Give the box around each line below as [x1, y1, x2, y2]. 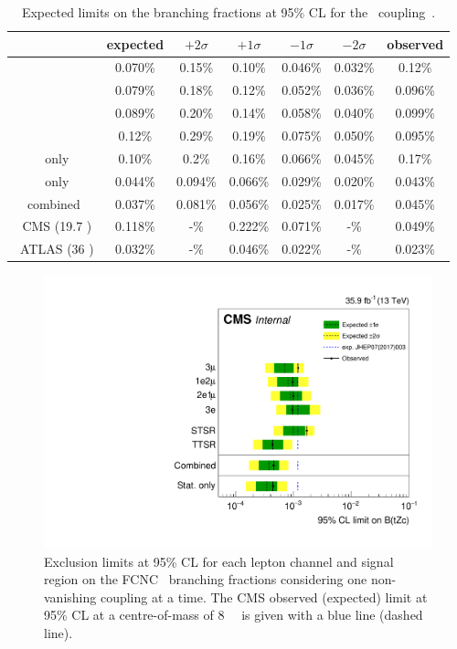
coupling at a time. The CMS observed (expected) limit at [100, 587, 428, 606]
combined [27, 194, 80, 213]
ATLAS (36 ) [19, 239, 94, 258]
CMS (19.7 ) [22, 216, 92, 236]
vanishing [44, 587, 97, 606]
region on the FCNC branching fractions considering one [44, 570, 367, 589]
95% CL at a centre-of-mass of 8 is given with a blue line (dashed [44, 605, 423, 624]
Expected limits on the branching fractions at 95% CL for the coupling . [21, 3, 436, 21]
